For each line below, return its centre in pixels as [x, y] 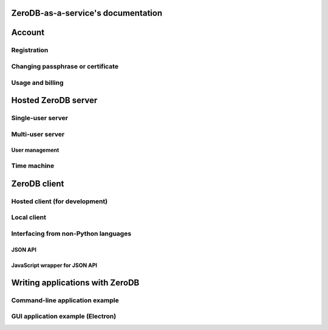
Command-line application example [65, 300]
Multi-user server [38, 134]
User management [35, 150]
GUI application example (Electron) [64, 317]
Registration [30, 50]
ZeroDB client [38, 184]
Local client [29, 217]
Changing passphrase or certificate [65, 66]
